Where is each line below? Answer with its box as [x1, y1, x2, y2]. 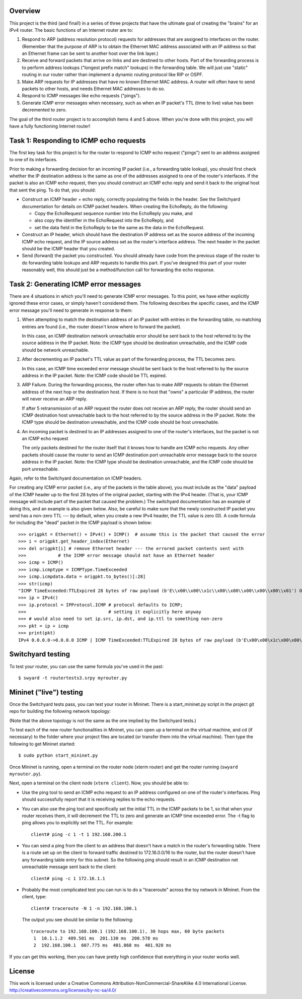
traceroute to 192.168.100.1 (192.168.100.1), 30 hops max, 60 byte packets [31, 928, 225, 934]
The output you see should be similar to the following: [22, 917, 133, 923]
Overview [9, 7, 41, 15]
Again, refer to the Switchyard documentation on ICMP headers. [9, 475, 142, 481]
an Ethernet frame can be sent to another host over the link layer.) [22, 50, 159, 56]
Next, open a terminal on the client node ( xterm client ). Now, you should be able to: [9, 780, 189, 786]
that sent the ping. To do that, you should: [9, 187, 96, 193]
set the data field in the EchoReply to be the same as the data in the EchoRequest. [34, 224, 205, 230]
